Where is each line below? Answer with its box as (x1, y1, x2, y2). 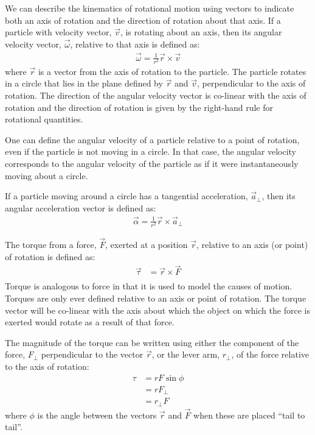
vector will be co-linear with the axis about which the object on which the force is (5, 303, 310, 316)
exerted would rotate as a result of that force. (5, 316, 175, 328)
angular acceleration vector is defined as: (5, 201, 156, 214)
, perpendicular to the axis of (197, 77, 306, 90)
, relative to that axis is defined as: (70, 37, 200, 50)
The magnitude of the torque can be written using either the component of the (5, 336, 299, 348)
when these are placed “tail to (193, 408, 305, 421)
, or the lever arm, (151, 348, 220, 361)
